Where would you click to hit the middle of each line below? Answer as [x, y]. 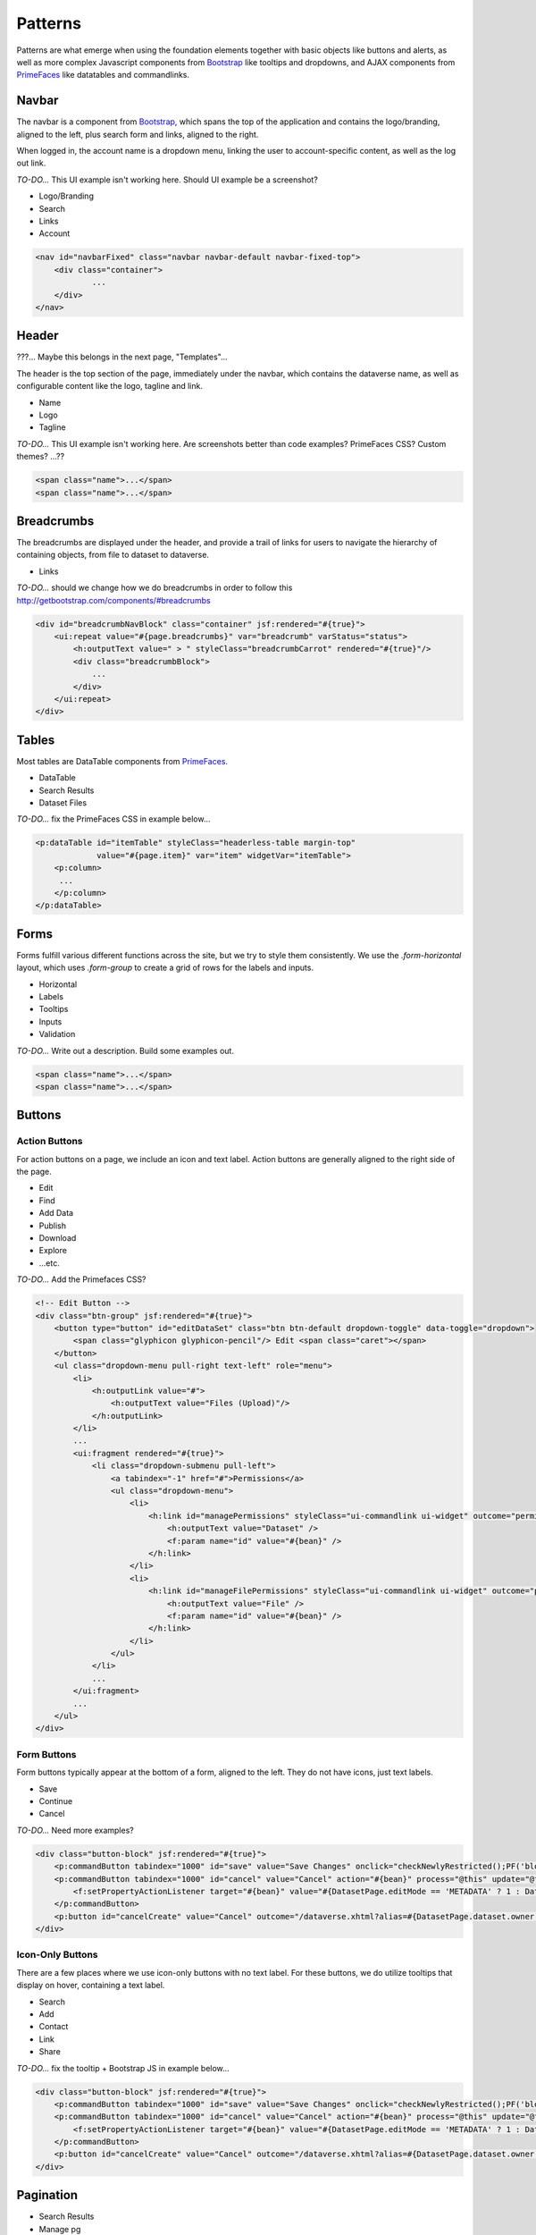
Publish [53, 1226]
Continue [56, 1801]
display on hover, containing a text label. [91, 1986]
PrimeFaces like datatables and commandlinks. [103, 75]
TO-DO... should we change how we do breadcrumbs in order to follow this [155, 588]
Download [58, 1238]
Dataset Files [63, 802]
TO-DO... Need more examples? [75, 1830]
